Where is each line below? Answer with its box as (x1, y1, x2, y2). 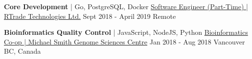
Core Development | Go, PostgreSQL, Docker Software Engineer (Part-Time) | (4, 1, 248, 11)
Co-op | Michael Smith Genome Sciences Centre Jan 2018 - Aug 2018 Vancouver (4, 36, 245, 46)
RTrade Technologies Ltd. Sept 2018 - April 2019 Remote (4, 11, 176, 21)
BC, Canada (4, 46, 41, 56)
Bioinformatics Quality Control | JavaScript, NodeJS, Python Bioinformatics (4, 27, 248, 37)
